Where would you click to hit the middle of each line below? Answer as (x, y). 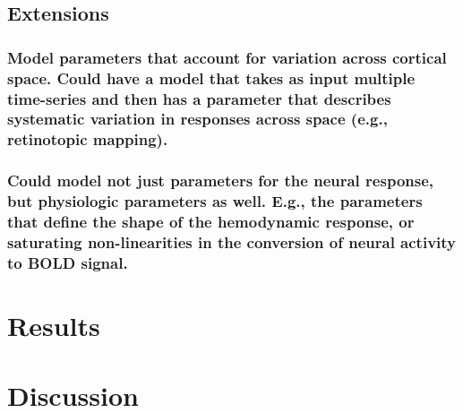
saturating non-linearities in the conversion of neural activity (232, 242)
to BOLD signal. (68, 262)
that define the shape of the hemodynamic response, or (211, 222)
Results (54, 326)
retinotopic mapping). (88, 139)
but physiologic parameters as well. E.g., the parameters (215, 201)
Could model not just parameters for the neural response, (221, 181)
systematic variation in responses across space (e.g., (197, 119)
